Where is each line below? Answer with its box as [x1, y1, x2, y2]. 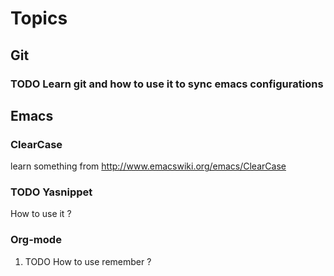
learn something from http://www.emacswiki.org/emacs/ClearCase [10, 160, 287, 172]
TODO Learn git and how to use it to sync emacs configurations [10, 77, 324, 91]
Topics [10, 7, 68, 30]
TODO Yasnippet [10, 185, 93, 199]
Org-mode [10, 233, 62, 247]
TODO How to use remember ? [24, 255, 152, 267]
